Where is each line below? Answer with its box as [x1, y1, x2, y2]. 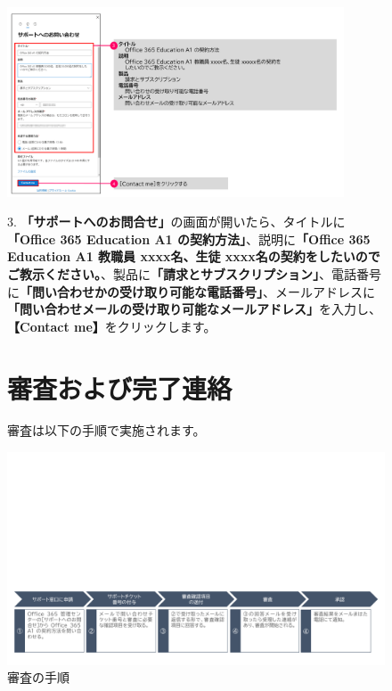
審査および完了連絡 [7, 369, 233, 406]
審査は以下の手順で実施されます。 [7, 421, 206, 440]
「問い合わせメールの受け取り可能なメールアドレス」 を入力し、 [7, 300, 381, 318]
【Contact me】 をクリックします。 [7, 317, 216, 335]
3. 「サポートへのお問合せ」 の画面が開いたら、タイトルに [7, 212, 346, 231]
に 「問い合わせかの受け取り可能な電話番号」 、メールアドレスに [7, 282, 375, 300]
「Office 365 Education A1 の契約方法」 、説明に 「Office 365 [7, 229, 371, 248]
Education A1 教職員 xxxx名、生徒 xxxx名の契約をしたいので [7, 247, 380, 266]
